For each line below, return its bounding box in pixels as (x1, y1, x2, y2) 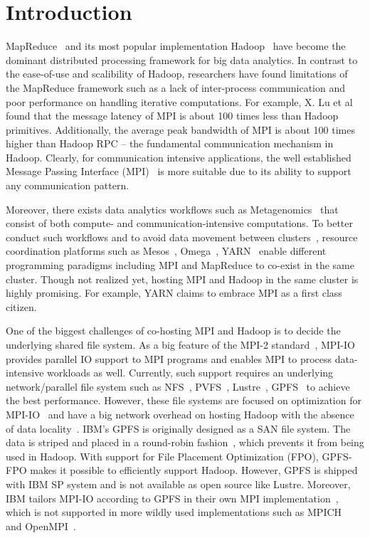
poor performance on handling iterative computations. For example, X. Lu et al (6, 94, 353, 109)
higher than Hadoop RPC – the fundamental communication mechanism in (6, 136, 334, 151)
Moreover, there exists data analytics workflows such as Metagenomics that (6, 201, 339, 216)
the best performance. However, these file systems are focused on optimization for (6, 393, 361, 408)
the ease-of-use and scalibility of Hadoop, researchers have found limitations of (6, 66, 348, 81)
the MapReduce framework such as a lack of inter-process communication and (6, 80, 346, 95)
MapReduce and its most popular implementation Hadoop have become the (6, 38, 346, 53)
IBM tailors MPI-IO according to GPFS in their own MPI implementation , (6, 490, 339, 505)
